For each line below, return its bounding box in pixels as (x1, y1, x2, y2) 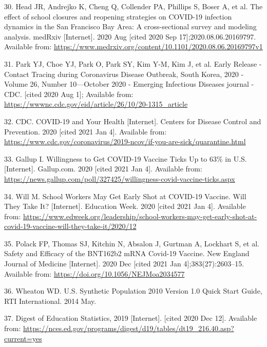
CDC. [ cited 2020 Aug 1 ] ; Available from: (4, 88, 133, 99)
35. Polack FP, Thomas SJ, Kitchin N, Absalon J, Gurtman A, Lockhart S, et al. (4, 238, 259, 248)
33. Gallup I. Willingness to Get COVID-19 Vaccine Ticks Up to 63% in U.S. (4, 153, 247, 164)
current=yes (4, 333, 42, 343)
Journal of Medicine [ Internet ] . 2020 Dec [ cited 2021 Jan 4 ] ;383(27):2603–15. (4, 258, 244, 269)
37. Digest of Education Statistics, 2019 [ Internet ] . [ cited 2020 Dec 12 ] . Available (4, 313, 257, 323)
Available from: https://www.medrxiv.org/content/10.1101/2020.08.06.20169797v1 (4, 41, 263, 52)
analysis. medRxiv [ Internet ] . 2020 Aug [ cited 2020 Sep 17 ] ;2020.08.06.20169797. (4, 31, 256, 42)
